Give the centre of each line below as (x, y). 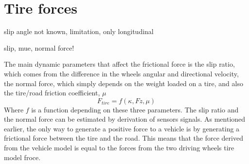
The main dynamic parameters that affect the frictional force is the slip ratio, (119, 64)
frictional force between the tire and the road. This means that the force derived (124, 138)
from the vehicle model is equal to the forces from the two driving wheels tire (119, 148)
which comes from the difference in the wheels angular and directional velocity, (121, 73)
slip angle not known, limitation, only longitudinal (79, 31)
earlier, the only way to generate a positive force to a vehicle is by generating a (122, 128)
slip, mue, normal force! (39, 47)
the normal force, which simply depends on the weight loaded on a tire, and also (124, 83)
